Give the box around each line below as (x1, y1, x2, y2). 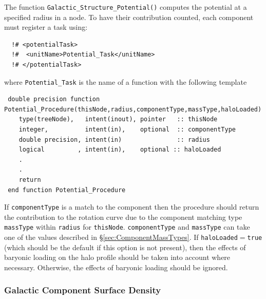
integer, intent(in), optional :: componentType (18, 126, 236, 134)
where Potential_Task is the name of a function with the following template (4, 76, 247, 87)
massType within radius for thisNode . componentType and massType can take (4, 221, 250, 232)
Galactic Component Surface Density (4, 284, 161, 296)
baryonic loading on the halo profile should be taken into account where (4, 252, 231, 263)
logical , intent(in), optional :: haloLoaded (18, 146, 221, 154)
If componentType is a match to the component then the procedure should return (4, 201, 259, 212)
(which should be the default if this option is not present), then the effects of (4, 241, 246, 252)
